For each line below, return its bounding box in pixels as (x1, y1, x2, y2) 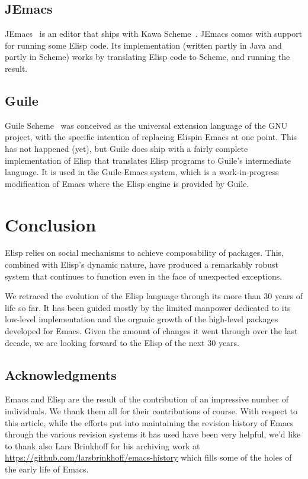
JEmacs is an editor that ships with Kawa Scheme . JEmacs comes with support (5, 27, 303, 40)
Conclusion (5, 212, 97, 236)
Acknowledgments (5, 365, 117, 383)
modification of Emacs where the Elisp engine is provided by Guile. (5, 177, 249, 189)
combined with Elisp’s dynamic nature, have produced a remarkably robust (5, 258, 278, 271)
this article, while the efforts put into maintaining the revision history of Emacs (5, 416, 294, 429)
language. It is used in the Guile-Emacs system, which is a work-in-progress (5, 166, 279, 178)
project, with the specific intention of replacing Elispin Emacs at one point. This (5, 131, 297, 143)
